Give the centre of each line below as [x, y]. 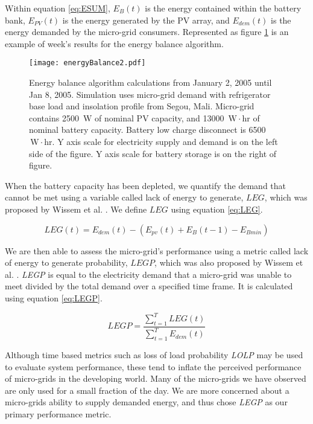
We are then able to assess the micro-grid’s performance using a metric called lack [157, 250]
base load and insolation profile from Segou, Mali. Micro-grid [142, 106]
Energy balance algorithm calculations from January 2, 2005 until [150, 82]
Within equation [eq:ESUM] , [58, 8]
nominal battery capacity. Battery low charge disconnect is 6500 [147, 130]
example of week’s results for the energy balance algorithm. [114, 43]
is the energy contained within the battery [223, 8]
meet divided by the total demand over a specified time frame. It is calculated [149, 286]
